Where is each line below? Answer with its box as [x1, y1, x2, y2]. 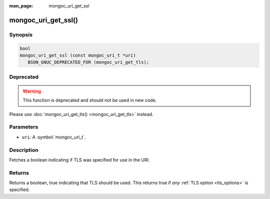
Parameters [9, 123, 38, 130]
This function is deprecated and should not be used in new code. [22, 97, 157, 103]
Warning [22, 88, 41, 94]
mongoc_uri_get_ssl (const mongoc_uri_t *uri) [19, 52, 136, 58]
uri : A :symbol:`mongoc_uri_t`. [21, 134, 86, 140]
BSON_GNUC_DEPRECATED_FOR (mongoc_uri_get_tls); [27, 59, 149, 65]
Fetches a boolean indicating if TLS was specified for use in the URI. [9, 156, 150, 162]
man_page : [9, 3, 33, 8]
